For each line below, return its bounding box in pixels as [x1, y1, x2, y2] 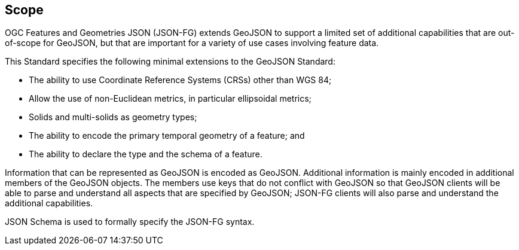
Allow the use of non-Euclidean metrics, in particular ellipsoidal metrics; [29, 93, 312, 104]
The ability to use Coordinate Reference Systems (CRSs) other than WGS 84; [29, 75, 332, 86]
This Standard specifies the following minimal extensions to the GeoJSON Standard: [5, 56, 335, 67]
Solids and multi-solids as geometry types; [29, 112, 197, 123]
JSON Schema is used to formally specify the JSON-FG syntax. [5, 217, 255, 227]
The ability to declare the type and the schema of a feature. [29, 149, 262, 160]
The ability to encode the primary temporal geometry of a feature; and [29, 130, 305, 141]
